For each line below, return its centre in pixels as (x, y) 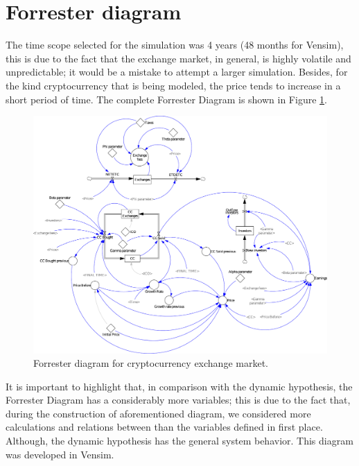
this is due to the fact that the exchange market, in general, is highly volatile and (178, 58)
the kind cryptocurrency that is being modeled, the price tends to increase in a (173, 85)
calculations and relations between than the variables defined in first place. (164, 427)
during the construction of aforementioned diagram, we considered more (158, 413)
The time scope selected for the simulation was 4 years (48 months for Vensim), (175, 45)
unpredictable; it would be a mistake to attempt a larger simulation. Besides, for (177, 72)
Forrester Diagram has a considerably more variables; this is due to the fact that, (178, 400)
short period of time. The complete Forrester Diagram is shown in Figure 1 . (166, 99)
